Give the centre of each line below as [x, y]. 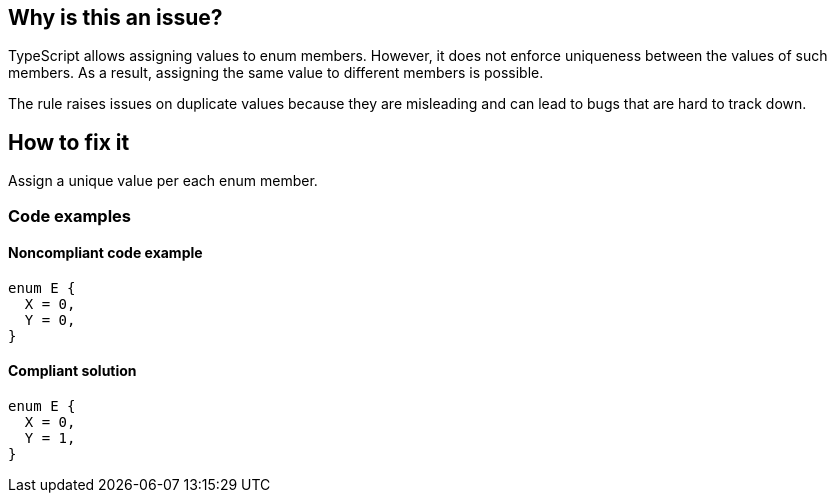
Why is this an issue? [115, 17]
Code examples [70, 215]
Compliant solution [72, 371]
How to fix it [69, 142]
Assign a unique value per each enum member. [163, 181]
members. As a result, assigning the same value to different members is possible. [276, 73]
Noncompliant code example [105, 253]
